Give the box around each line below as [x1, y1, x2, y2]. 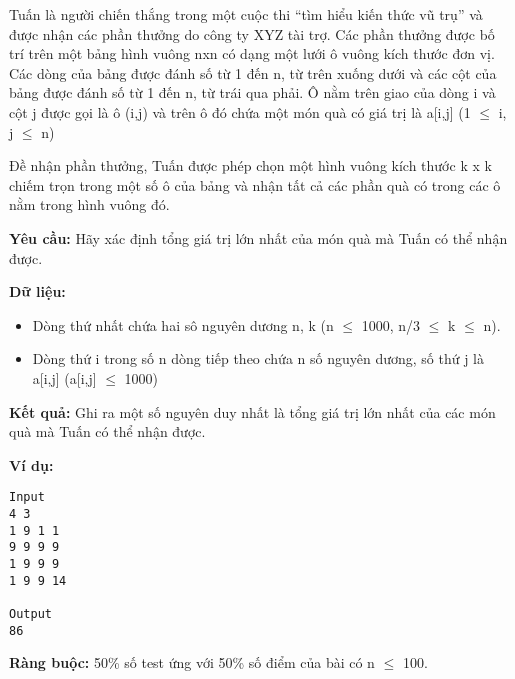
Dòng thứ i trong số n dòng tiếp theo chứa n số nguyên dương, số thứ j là [32, 348, 485, 369]
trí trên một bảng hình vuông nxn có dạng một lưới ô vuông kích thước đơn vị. [9, 43, 495, 64]
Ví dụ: [9, 454, 54, 475]
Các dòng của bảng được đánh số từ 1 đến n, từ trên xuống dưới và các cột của [9, 62, 497, 83]
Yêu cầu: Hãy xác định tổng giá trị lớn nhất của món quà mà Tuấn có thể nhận [9, 227, 508, 248]
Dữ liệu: [9, 281, 66, 302]
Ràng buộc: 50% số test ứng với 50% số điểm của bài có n [9, 652, 375, 673]
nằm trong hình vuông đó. [9, 194, 170, 215]
